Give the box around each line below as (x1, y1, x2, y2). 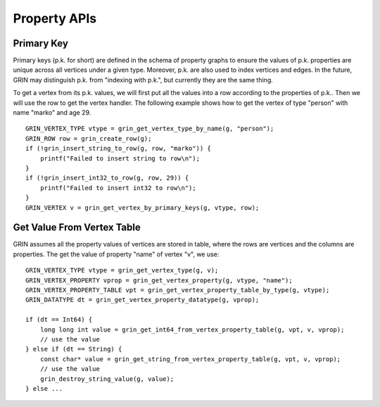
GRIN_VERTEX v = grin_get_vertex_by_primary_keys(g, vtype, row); (25, 203, 260, 211)
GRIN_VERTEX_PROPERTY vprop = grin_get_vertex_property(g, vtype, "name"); (25, 276, 293, 284)
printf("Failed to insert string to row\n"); (39, 154, 201, 162)
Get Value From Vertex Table (13, 222, 141, 234)
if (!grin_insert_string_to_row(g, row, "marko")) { (25, 144, 211, 153)
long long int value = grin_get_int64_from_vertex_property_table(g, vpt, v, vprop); (39, 325, 345, 334)
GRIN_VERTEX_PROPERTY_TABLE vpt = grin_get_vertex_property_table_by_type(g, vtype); (25, 286, 330, 294)
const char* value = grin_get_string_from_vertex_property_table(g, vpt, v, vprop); (39, 355, 341, 363)
